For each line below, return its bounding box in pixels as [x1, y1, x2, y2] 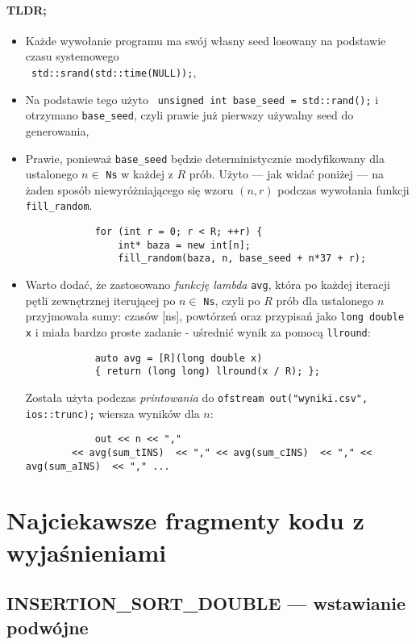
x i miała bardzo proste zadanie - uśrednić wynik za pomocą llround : [25, 324, 371, 341]
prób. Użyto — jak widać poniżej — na [189, 165, 384, 182]
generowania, [25, 122, 89, 139]
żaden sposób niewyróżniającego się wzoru [25, 181, 234, 198]
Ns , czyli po [203, 291, 260, 308]
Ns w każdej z [106, 165, 173, 182]
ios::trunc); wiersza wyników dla [25, 404, 200, 421]
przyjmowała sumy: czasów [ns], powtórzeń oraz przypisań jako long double [25, 307, 405, 324]
